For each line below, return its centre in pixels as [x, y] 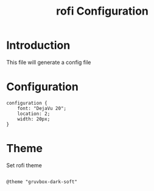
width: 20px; [34, 119]
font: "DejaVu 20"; [42, 108]
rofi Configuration [102, 11]
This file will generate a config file [49, 62]
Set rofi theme [24, 165]
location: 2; [34, 114]
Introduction [38, 45]
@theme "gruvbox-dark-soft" [42, 182]
